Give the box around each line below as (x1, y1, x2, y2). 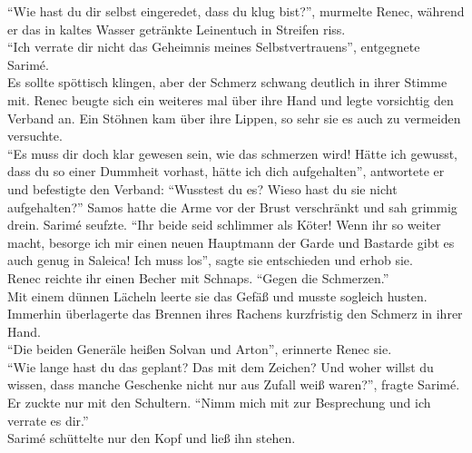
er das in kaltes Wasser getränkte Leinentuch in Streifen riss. (7, 19, 346, 38)
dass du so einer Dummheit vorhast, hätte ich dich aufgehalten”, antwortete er (7, 162, 445, 181)
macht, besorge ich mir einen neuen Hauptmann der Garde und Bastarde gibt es (7, 232, 455, 251)
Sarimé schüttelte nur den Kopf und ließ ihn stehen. (7, 428, 296, 448)
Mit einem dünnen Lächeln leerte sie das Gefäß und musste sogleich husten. (7, 286, 428, 305)
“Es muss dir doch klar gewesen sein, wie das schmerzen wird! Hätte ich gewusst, (7, 143, 458, 162)
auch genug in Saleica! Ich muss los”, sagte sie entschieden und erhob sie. (7, 251, 413, 270)
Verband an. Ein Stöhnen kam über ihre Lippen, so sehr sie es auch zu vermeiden (7, 108, 461, 127)
